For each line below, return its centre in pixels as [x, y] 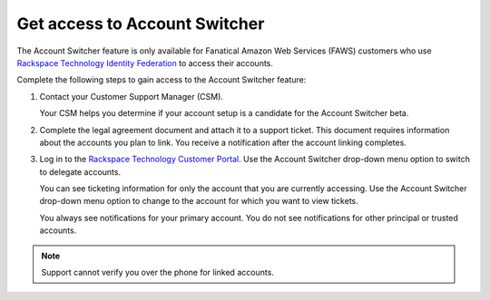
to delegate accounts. [80, 171]
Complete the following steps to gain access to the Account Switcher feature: [162, 80]
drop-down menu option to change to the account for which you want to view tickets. [199, 201]
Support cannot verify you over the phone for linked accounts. [157, 273]
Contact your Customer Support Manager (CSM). [132, 96]
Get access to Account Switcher [141, 24]
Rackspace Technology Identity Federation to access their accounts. [145, 63]
